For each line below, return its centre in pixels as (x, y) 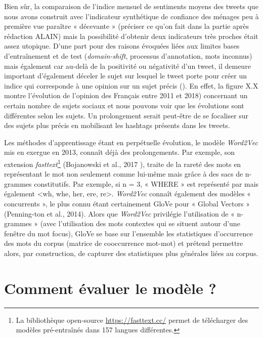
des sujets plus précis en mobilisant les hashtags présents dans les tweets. (117, 125)
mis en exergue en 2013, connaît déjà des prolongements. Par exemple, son (119, 152)
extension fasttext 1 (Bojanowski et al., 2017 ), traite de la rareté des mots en (123, 163)
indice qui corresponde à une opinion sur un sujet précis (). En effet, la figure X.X (131, 85)
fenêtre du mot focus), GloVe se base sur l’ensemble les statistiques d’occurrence (128, 233)
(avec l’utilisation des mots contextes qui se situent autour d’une (140, 223)
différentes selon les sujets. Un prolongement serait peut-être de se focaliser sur (126, 115)
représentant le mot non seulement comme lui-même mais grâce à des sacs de (124, 174)
